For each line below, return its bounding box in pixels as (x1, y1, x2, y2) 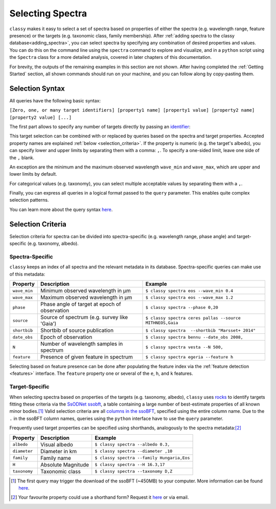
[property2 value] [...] (9, 114, 72, 120)
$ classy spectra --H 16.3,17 (95, 462, 165, 468)
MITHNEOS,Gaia (145, 320, 178, 326)
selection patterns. (9, 197, 49, 203)
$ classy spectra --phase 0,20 (145, 305, 218, 310)
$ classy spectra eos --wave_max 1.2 (145, 294, 234, 300)
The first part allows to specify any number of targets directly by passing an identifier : (9, 123, 191, 130)
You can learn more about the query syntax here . (9, 206, 113, 213)
